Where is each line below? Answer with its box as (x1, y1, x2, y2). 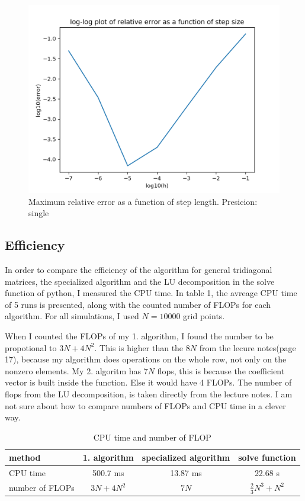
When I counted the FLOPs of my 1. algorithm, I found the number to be (5, 329, 274, 342)
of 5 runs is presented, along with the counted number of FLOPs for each (5, 298, 271, 310)
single (28, 207, 49, 219)
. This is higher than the (94, 341, 184, 354)
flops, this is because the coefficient (157, 364, 285, 377)
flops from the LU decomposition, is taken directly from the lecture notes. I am (5, 387, 293, 400)
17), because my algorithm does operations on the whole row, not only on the (5, 353, 287, 365)
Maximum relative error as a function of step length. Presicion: (28, 195, 258, 207)
